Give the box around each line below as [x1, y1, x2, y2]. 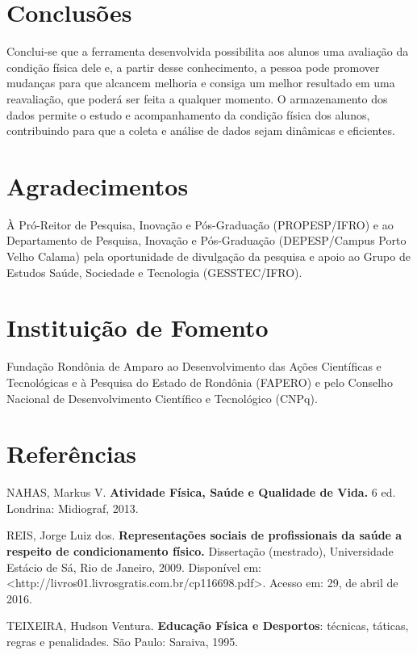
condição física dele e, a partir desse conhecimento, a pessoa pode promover [6, 58, 380, 75]
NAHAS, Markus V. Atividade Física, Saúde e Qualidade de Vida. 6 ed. [6, 484, 396, 501]
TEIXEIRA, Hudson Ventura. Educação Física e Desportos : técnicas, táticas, [6, 617, 409, 634]
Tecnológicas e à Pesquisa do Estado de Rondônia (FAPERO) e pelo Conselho [6, 373, 393, 390]
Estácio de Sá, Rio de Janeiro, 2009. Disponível [6, 558, 240, 575]
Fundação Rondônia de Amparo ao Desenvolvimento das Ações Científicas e [6, 358, 382, 375]
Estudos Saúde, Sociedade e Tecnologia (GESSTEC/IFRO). [6, 263, 302, 280]
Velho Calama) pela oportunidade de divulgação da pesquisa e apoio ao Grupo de [6, 248, 411, 264]
